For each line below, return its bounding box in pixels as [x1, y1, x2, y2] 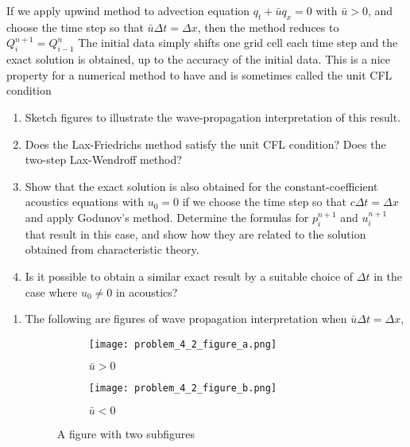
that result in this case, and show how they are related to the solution [25, 225, 366, 242]
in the [373, 267, 402, 284]
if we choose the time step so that [182, 193, 346, 210]
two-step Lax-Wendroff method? [25, 151, 182, 168]
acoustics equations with [25, 193, 144, 210]
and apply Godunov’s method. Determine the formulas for [25, 208, 309, 225]
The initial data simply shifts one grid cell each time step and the [78, 34, 398, 51]
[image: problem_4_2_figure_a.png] [88, 338, 277, 350]
